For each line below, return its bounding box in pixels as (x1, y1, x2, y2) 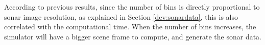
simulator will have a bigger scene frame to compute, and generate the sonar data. (4, 31, 261, 41)
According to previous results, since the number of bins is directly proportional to (4, 2, 260, 12)
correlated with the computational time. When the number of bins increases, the (4, 21, 256, 32)
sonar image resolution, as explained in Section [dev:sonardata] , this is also (4, 11, 238, 22)
